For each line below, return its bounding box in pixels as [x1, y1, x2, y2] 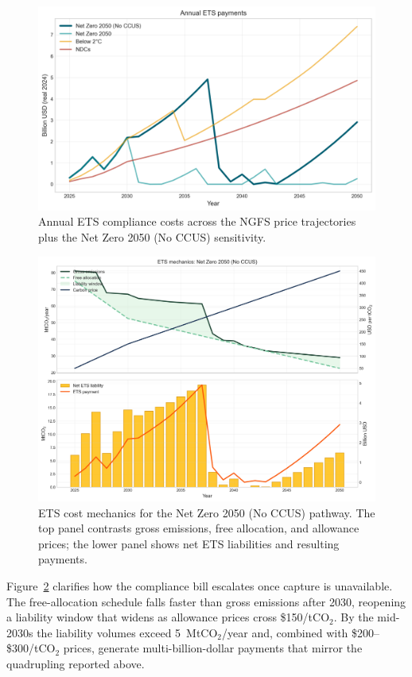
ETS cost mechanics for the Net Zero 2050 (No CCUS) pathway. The [38, 504, 375, 520]
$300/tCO [6, 640, 56, 656]
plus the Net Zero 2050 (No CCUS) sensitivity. [38, 228, 266, 245]
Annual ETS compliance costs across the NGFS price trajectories [38, 213, 356, 230]
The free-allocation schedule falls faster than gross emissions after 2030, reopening [6, 593, 406, 609]
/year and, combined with [222, 624, 348, 640]
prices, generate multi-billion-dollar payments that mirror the [63, 640, 363, 656]
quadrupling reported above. [6, 655, 145, 671]
